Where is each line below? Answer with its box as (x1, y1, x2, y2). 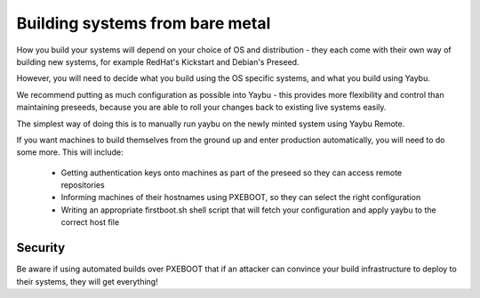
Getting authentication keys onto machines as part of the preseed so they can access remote (60, 167, 403, 178)
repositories (60, 180, 106, 190)
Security (16, 240, 66, 255)
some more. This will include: (16, 147, 124, 157)
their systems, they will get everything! (16, 276, 159, 286)
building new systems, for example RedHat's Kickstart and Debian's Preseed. (16, 56, 300, 67)
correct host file (60, 217, 120, 228)
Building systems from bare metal (16, 13, 271, 33)
